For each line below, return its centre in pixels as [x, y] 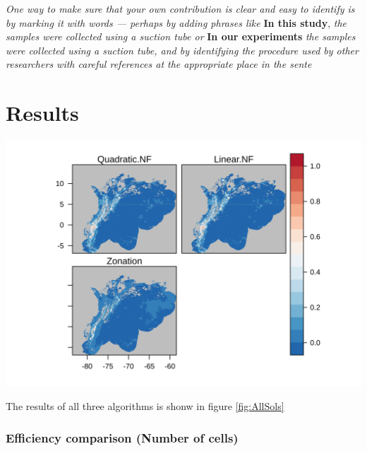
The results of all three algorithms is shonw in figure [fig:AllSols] [145, 406]
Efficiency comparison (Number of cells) [122, 437]
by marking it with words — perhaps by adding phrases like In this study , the [176, 22]
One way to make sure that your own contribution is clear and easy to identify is [180, 8]
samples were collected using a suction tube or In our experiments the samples [181, 36]
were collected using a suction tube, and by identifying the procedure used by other [182, 50]
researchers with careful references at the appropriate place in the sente [159, 64]
